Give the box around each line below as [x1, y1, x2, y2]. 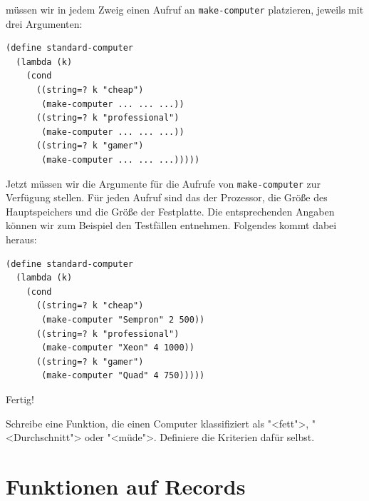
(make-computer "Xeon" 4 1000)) [41, 343, 194, 353]
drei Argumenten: [6, 16, 83, 31]
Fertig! [6, 391, 34, 406]
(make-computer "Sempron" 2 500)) [41, 315, 205, 325]
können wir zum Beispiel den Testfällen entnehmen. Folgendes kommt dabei [6, 218, 337, 233]
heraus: [6, 232, 37, 247]
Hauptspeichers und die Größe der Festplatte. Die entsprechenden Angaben [6, 203, 335, 218]
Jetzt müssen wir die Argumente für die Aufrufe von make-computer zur [6, 176, 321, 191]
